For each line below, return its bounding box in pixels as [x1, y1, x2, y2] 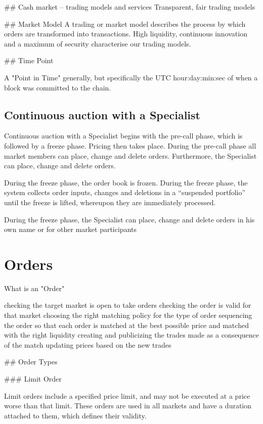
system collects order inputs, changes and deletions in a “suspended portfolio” [4, 187, 246, 198]
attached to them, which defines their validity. [4, 410, 147, 420]
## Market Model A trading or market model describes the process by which [4, 18, 246, 29]
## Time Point [4, 55, 54, 66]
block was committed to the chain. [4, 82, 111, 92]
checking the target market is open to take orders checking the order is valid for [4, 300, 251, 310]
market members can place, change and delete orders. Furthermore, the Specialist [4, 150, 257, 161]
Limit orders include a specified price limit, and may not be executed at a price [4, 390, 250, 401]
